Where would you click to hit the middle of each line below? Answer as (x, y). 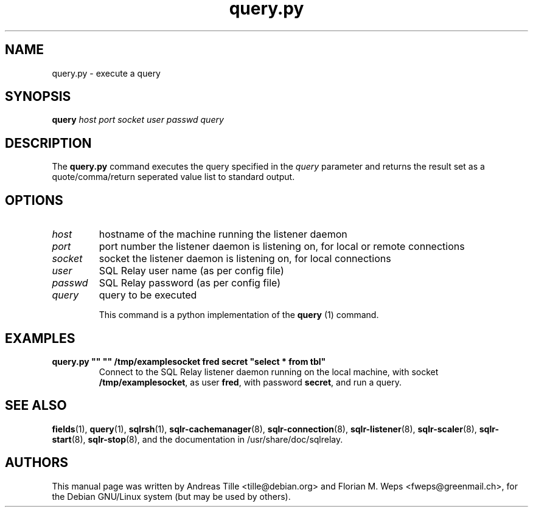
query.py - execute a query (106, 73)
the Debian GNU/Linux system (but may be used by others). (171, 496)
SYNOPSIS (38, 97)
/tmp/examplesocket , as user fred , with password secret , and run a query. (250, 382)
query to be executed (148, 295)
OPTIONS (34, 200)
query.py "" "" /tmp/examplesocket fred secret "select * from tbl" (189, 361)
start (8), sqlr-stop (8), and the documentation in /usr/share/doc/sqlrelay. (197, 439)
